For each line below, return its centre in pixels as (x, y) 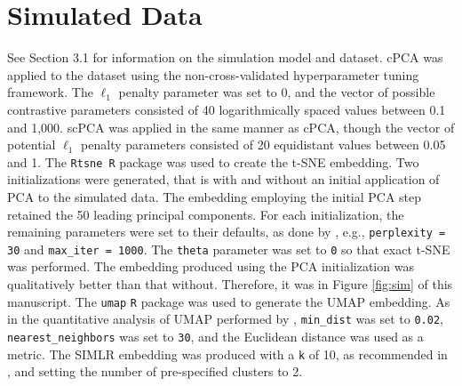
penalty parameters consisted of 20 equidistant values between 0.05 (263, 145)
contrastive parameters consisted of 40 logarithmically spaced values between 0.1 (227, 109)
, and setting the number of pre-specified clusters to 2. (155, 371)
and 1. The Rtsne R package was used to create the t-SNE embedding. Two (213, 161)
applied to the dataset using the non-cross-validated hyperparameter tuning (213, 74)
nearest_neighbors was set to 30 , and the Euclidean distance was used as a (215, 336)
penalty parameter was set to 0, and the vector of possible (277, 92)
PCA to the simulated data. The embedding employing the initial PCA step (215, 196)
